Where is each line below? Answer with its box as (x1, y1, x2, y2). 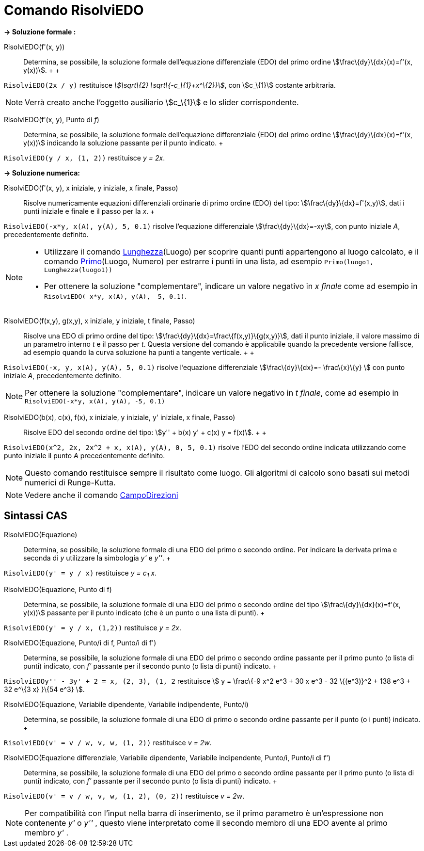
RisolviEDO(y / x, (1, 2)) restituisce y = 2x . (4, 153, 165, 162)
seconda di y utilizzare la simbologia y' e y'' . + (23, 553, 171, 562)
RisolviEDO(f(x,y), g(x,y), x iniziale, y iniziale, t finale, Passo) (4, 316, 195, 325)
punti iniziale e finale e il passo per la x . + (23, 207, 155, 215)
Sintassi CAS (4, 510, 67, 522)
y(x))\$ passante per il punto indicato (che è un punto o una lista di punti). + (23, 609, 265, 617)
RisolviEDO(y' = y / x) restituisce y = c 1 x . (4, 568, 157, 579)
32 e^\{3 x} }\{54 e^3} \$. (4, 685, 85, 694)
